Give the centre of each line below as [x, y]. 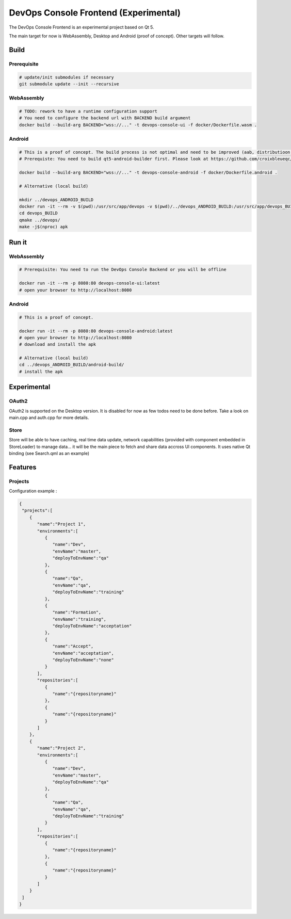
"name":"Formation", [77, 613]
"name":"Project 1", [61, 524]
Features [23, 467]
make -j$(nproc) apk [43, 227]
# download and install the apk [58, 345]
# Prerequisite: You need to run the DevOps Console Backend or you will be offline [123, 270]
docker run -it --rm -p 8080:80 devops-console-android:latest [96, 331]
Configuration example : [33, 491]
